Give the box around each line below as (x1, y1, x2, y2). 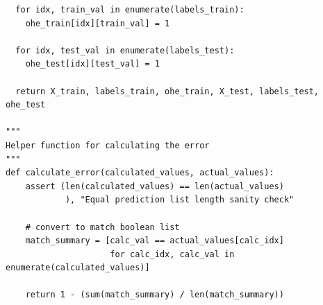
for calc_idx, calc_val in (110, 249, 235, 259)
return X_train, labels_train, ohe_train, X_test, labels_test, (15, 86, 320, 96)
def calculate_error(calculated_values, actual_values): (6, 168, 274, 178)
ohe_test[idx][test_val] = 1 (25, 59, 160, 69)
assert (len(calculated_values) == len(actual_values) (25, 181, 284, 191)
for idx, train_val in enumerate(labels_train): (15, 5, 245, 15)
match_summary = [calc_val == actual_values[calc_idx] (25, 236, 284, 246)
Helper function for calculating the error (6, 140, 210, 150)
